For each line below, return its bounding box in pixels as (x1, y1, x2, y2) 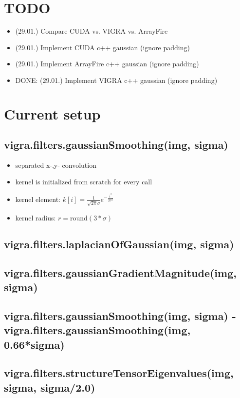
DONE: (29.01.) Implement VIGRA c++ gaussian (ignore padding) (15, 75, 218, 85)
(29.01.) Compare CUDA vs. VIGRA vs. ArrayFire (15, 26, 168, 36)
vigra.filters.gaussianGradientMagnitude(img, (4, 265, 237, 280)
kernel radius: (15, 212, 56, 222)
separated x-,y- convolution (15, 160, 96, 170)
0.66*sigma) (4, 337, 65, 352)
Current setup (4, 103, 101, 123)
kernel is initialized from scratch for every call (15, 176, 152, 186)
